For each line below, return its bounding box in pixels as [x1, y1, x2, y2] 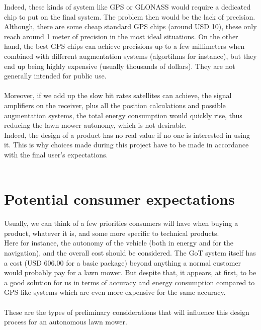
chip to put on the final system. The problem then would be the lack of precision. [4, 11, 255, 22]
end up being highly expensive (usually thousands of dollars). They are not [4, 60, 235, 71]
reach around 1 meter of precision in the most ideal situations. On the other [4, 31, 238, 41]
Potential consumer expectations [4, 189, 235, 209]
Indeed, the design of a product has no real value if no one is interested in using [4, 129, 250, 140]
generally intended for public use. [4, 70, 107, 81]
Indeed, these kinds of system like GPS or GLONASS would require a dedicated [4, 2, 251, 12]
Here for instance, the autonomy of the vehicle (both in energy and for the [4, 237, 234, 248]
